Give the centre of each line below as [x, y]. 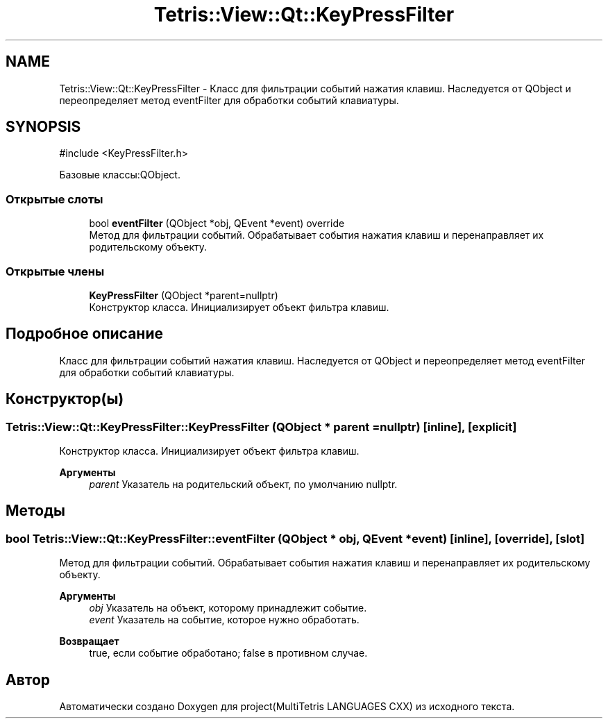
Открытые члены [55, 271]
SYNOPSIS [43, 127]
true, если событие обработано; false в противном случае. [228, 653]
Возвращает [89, 641]
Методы [35, 511]
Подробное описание [84, 334]
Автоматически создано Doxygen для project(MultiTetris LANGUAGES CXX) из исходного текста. [287, 707]
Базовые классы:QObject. [120, 175]
